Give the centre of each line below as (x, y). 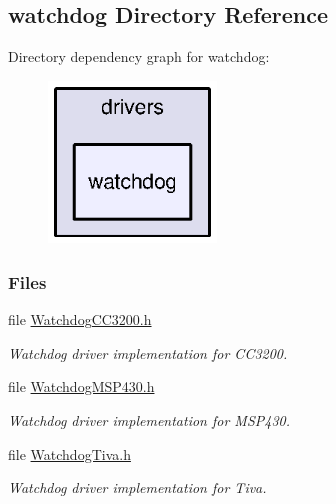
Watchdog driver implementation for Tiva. (137, 487)
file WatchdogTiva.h (69, 453)
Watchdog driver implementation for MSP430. (149, 419)
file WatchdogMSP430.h (81, 386)
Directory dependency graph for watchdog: (139, 56)
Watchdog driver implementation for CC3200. (148, 352)
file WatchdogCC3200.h (80, 319)
